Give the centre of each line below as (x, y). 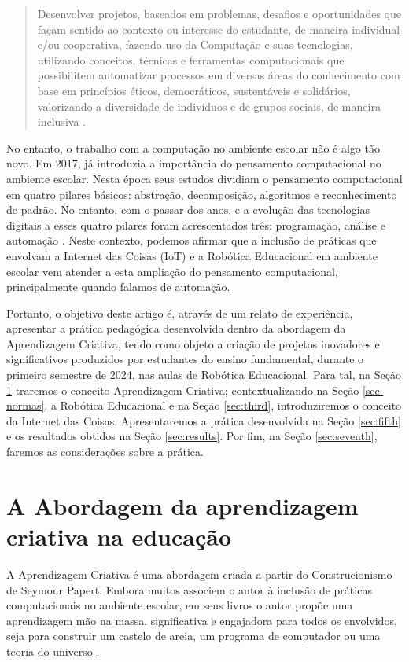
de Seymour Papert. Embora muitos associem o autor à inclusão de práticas (189, 589)
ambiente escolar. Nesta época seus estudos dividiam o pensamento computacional (204, 178)
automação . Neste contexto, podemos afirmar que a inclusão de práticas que (192, 240)
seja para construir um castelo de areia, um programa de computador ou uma (193, 636)
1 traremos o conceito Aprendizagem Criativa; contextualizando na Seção (183, 390)
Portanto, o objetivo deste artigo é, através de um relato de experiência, (180, 313)
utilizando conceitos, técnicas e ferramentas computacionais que (191, 59)
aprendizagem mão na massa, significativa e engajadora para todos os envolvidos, (202, 620)
